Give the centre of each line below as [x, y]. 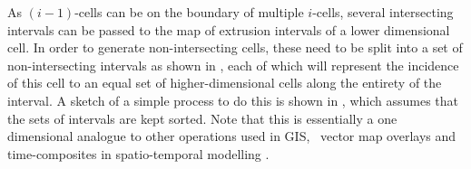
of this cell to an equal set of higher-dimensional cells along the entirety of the [225, 83]
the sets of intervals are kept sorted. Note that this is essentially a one [202, 118]
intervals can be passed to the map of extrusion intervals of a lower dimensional [229, 29]
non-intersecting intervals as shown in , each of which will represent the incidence [233, 65]
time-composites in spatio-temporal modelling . [138, 153]
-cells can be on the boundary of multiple [189, 12]
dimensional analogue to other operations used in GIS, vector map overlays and [232, 136]
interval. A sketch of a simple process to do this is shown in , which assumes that [233, 100]
